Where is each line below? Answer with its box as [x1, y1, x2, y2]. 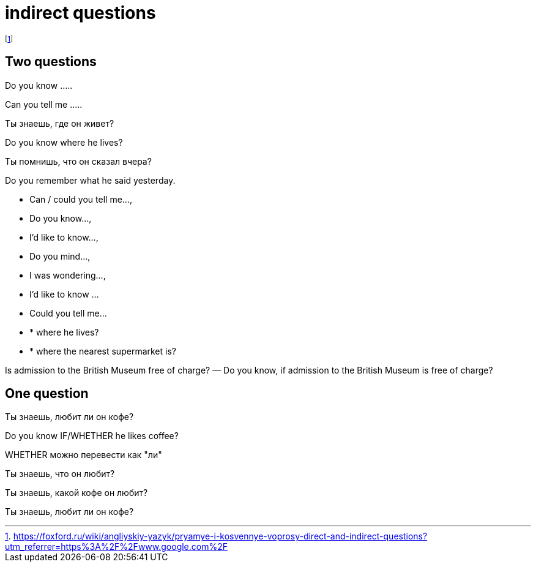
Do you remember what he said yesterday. [5, 175, 176, 186]
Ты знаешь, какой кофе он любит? [5, 487, 148, 498]
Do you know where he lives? [5, 137, 123, 148]
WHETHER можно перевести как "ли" [5, 449, 162, 460]
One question [5, 386, 89, 402]
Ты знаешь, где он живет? [5, 118, 114, 129]
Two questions [5, 54, 97, 70]
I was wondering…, [29, 269, 106, 280]
